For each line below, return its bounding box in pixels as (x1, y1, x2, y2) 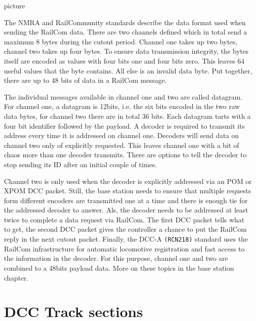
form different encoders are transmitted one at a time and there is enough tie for (4, 195, 248, 205)
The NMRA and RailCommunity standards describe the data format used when (4, 17, 246, 27)
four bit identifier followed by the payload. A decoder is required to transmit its (4, 120, 245, 131)
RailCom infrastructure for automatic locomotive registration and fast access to (4, 243, 245, 253)
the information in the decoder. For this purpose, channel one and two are (4, 253, 228, 263)
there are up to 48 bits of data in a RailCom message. (4, 75, 167, 85)
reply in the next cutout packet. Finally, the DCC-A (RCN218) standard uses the (4, 234, 248, 244)
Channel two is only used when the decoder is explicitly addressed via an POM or (4, 176, 252, 186)
